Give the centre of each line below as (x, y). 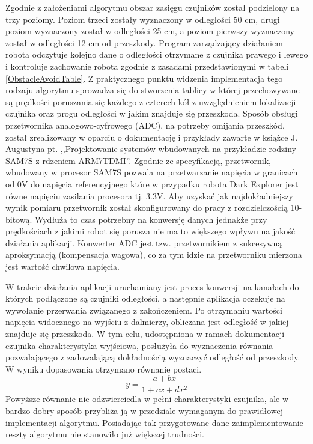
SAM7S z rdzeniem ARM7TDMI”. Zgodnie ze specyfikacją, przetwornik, (138, 160)
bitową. (19, 219)
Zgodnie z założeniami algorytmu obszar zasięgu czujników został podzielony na (153, 7)
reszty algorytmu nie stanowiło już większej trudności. (105, 434)
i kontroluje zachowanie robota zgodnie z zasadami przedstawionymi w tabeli (147, 66)
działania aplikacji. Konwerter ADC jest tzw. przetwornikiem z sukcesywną (144, 242)
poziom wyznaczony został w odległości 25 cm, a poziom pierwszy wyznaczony (150, 31)
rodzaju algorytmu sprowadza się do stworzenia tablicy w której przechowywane (153, 90)
